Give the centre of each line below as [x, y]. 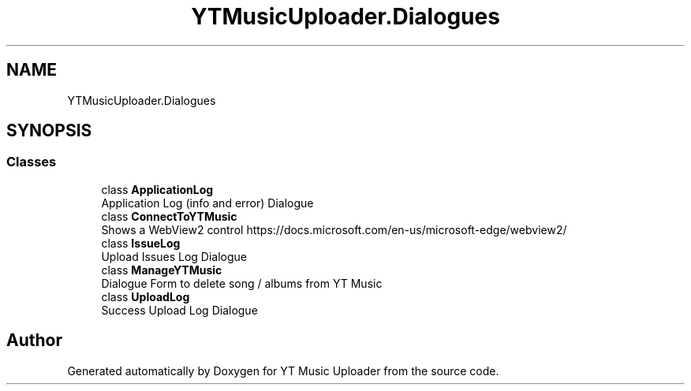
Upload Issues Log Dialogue [174, 256]
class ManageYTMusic [162, 270]
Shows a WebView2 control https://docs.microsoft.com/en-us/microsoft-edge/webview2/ [334, 229]
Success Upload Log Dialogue [179, 310]
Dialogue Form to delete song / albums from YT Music [242, 283]
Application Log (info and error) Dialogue [207, 203]
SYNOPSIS [49, 131]
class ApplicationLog [157, 189]
